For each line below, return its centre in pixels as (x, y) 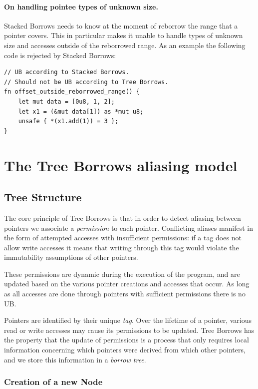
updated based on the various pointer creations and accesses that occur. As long (127, 284)
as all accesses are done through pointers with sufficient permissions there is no (125, 294)
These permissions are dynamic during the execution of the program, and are (122, 274)
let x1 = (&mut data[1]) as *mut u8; (81, 111)
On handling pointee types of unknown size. (81, 6)
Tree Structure (43, 197)
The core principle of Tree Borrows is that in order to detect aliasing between (123, 218)
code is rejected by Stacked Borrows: (60, 55)
